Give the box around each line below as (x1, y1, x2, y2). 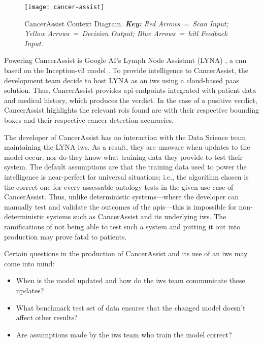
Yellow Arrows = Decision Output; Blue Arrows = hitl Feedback (24, 28, 227, 39)
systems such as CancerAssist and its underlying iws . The (47, 211, 226, 222)
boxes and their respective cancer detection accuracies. (4, 115, 174, 125)
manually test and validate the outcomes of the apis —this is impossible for (4, 201, 237, 212)
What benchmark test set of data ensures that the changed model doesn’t (16, 302, 246, 313)
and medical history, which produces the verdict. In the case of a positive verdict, (4, 94, 257, 105)
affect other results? (16, 312, 78, 323)
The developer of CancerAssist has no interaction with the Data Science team (4, 131, 246, 142)
